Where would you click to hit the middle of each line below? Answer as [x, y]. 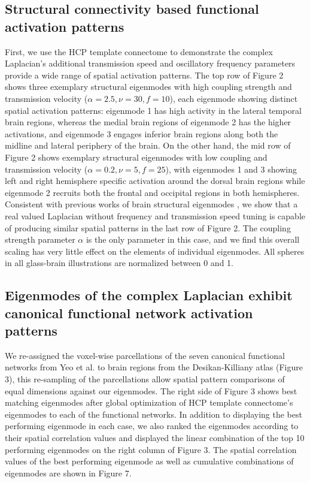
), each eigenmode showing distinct [234, 98]
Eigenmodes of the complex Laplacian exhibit [149, 295]
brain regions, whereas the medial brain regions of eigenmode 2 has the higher [148, 122]
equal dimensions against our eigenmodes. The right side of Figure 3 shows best [151, 390]
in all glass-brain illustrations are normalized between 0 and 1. [119, 263]
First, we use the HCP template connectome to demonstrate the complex [139, 51]
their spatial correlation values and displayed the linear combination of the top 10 [155, 438]
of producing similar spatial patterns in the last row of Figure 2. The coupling [148, 227]
